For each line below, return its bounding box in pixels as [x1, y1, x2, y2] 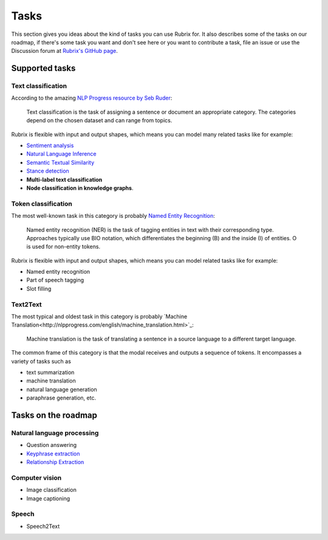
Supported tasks [11, 63, 76, 74]
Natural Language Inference [26, 150, 97, 157]
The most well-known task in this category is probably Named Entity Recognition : [11, 212, 215, 220]
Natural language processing [11, 429, 99, 437]
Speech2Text [26, 522, 60, 530]
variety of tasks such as [11, 358, 71, 365]
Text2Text [11, 300, 42, 308]
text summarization [26, 369, 75, 376]
